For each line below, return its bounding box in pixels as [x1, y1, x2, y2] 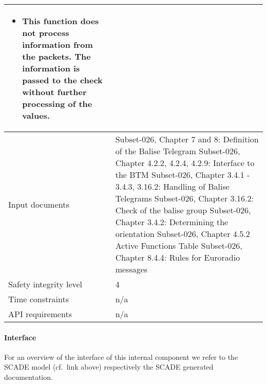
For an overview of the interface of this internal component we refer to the [4, 351, 238, 362]
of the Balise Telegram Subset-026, [115, 145, 240, 157]
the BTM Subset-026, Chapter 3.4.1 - [115, 169, 250, 180]
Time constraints [8, 293, 69, 305]
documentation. [4, 371, 53, 382]
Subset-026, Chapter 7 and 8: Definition [115, 133, 259, 145]
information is [22, 62, 80, 74]
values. [22, 109, 50, 121]
